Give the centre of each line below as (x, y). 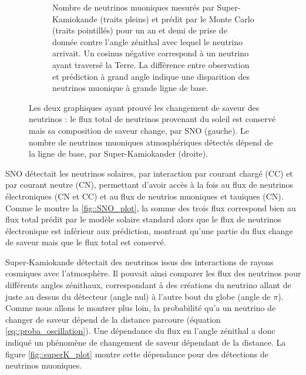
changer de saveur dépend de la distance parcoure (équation (113, 319)
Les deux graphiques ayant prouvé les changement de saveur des (144, 107)
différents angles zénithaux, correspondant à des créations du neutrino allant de (148, 285)
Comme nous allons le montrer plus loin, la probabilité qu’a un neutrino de (141, 308)
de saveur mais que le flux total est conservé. (86, 242)
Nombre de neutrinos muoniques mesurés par (133, 7)
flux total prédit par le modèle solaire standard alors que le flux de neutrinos (143, 219)
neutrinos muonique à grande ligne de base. (130, 88)
